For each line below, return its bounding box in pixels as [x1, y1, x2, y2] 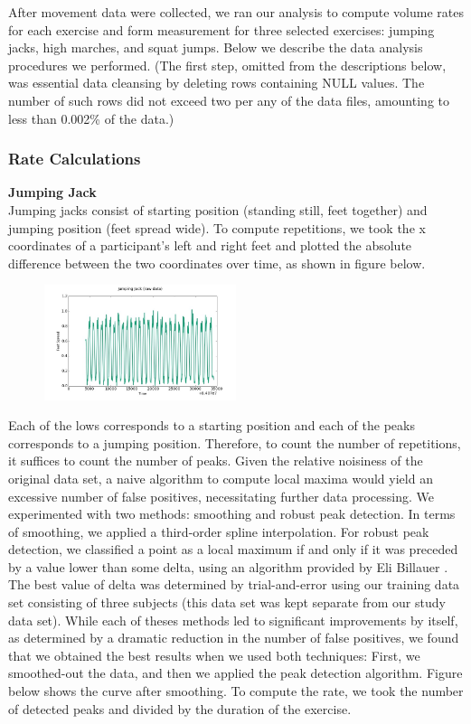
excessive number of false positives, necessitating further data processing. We [8, 486, 434, 505]
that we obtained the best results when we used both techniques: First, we [8, 645, 420, 664]
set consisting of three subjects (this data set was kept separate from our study [8, 593, 446, 612]
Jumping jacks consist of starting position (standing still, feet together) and [8, 200, 428, 219]
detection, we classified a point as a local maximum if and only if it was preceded [8, 540, 458, 559]
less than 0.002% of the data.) [8, 108, 174, 127]
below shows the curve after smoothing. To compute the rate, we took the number [8, 682, 464, 700]
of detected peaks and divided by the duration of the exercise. [8, 699, 352, 718]
